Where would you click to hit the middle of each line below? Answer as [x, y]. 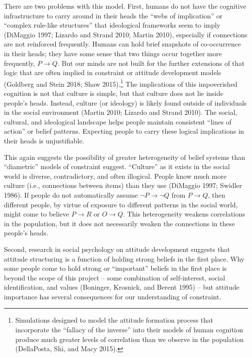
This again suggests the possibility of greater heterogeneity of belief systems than [125, 157]
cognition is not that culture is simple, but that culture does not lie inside [114, 93]
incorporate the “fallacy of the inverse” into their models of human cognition [129, 330]
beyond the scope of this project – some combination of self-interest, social [115, 277]
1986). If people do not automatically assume [71, 194]
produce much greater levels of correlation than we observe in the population [129, 339]
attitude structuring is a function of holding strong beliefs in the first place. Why [124, 258]
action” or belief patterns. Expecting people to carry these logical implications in [124, 131]
